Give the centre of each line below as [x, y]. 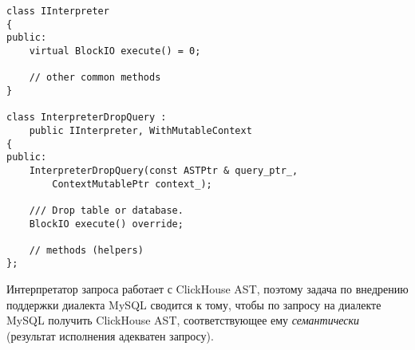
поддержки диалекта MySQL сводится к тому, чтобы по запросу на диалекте [194, 304]
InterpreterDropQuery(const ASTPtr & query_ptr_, [164, 170]
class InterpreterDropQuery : [87, 118]
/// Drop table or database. [106, 210]
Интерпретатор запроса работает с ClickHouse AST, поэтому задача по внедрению [207, 289]
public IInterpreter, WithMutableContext [140, 130]
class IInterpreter [58, 11]
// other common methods [95, 78]
